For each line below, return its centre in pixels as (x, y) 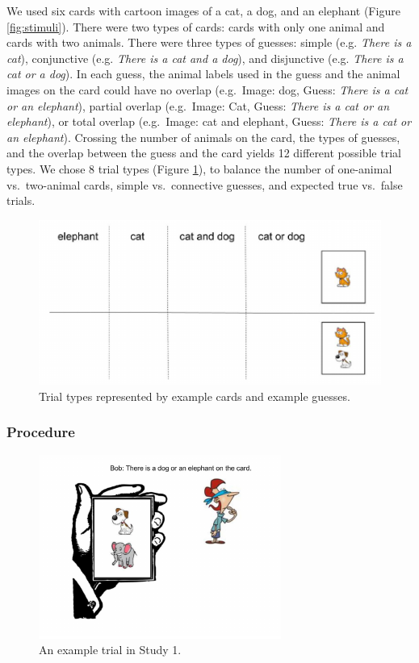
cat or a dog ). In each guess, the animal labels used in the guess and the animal (203, 74)
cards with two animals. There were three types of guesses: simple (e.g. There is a (209, 42)
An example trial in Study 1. (110, 650)
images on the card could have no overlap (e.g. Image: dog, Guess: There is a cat (207, 89)
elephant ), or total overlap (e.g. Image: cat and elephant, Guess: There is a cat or (209, 121)
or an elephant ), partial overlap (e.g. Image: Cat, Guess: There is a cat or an (198, 105)
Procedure (41, 432)
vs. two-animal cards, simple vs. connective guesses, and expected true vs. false (205, 184)
